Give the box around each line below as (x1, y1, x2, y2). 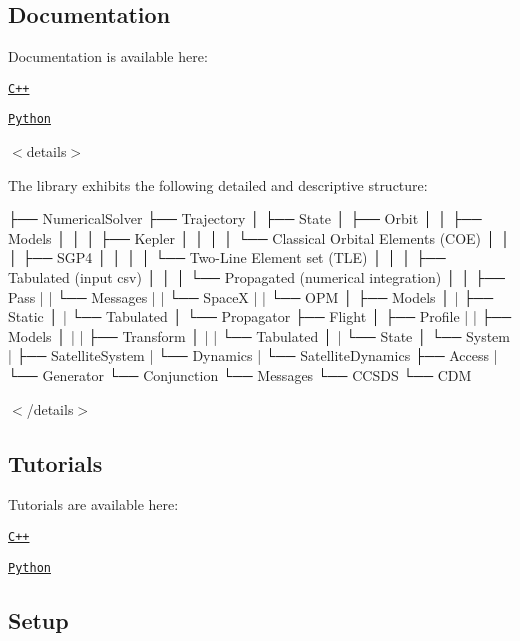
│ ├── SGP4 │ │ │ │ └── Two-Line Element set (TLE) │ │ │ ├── (8, 247, 446, 268)
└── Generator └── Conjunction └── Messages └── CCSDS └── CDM (8, 365, 472, 386)
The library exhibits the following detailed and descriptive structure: (8, 174, 428, 195)
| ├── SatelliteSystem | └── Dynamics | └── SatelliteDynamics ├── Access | (8, 345, 498, 366)
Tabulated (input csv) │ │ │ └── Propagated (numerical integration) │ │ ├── (8, 267, 505, 288)
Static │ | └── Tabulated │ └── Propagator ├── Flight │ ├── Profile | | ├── (8, 306, 512, 327)
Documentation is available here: (8, 46, 208, 67)
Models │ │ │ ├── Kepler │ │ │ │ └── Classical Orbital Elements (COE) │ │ (8, 227, 511, 248)
